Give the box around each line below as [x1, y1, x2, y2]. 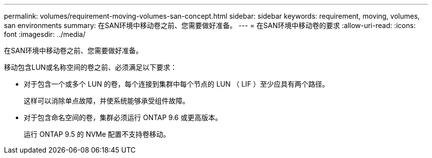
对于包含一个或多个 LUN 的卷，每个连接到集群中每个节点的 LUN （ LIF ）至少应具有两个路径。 [24, 80, 329, 88]
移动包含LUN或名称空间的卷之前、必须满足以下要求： [4, 63, 177, 71]
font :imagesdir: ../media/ [4, 30, 86, 38]
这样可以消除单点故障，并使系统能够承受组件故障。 [24, 96, 189, 105]
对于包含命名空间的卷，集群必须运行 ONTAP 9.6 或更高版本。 [24, 113, 222, 122]
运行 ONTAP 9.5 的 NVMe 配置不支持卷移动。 [24, 130, 170, 138]
